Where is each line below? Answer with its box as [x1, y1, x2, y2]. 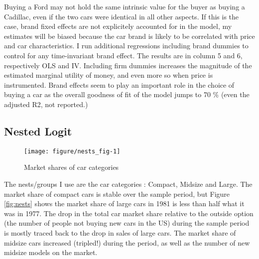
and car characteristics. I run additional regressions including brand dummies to [4, 40, 249, 51]
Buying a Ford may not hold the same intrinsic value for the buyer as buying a [4, 1, 245, 11]
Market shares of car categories [24, 162, 119, 172]
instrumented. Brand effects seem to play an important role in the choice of [4, 79, 235, 90]
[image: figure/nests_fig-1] [24, 147, 121, 155]
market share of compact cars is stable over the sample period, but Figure [4, 188, 230, 199]
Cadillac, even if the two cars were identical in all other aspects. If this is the [4, 11, 239, 21]
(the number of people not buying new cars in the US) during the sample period [4, 218, 250, 228]
